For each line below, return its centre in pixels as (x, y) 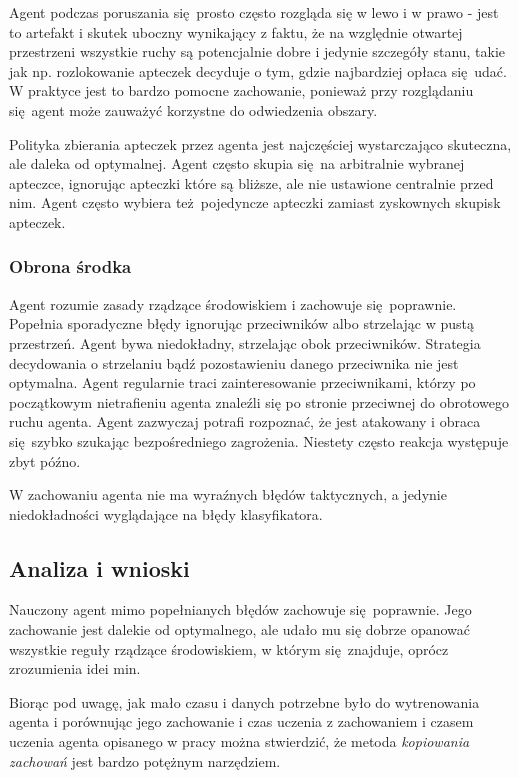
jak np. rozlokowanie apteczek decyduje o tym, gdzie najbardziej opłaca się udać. (258, 70)
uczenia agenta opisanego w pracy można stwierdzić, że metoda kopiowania (239, 741)
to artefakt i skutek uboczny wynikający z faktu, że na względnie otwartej (236, 31)
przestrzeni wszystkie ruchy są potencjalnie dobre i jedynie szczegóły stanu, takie (257, 51)
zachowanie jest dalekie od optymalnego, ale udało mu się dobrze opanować (240, 629)
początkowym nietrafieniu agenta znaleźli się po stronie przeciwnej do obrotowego (259, 401)
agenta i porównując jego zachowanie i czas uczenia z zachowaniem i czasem (241, 721)
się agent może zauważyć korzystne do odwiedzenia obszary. (193, 109)
